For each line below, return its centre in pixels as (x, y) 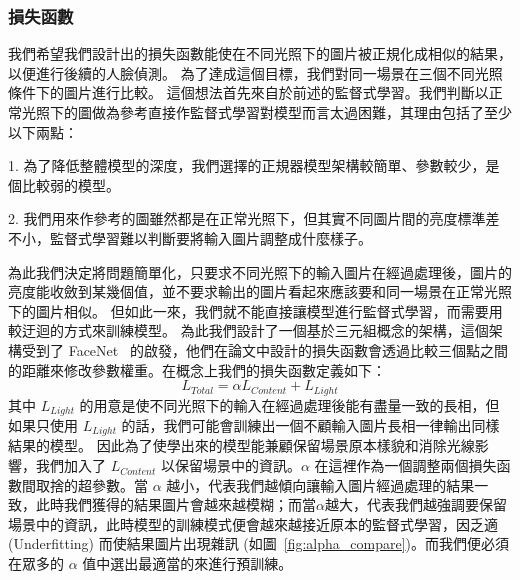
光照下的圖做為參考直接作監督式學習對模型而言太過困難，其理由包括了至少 (266, 112)
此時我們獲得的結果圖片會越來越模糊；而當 (175, 504)
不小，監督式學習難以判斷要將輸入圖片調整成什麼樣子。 (190, 237)
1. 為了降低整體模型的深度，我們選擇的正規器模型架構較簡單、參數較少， (247, 165)
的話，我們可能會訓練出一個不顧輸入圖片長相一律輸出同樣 (310, 425)
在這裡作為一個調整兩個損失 (405, 465)
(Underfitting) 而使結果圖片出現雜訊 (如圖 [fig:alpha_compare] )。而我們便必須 (259, 543)
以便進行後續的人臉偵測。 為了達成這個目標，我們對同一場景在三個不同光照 (255, 72)
